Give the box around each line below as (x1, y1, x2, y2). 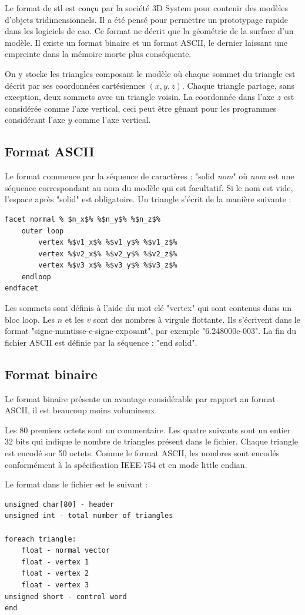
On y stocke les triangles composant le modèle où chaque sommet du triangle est (5, 67, 296, 79)
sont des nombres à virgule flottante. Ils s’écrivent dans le (93, 313, 300, 325)
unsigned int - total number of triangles (5, 512, 173, 520)
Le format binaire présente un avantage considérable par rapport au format (5, 392, 276, 405)
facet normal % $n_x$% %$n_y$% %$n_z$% (5, 215, 160, 223)
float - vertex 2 (21, 569, 89, 578)
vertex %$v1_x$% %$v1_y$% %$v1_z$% (38, 238, 177, 247)
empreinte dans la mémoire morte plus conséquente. (5, 48, 192, 60)
